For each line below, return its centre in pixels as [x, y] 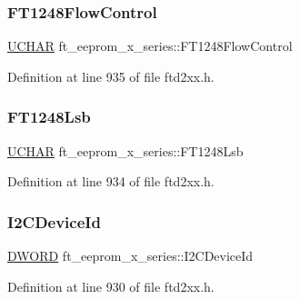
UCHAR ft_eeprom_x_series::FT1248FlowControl [150, 46]
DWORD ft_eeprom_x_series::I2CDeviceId [130, 256]
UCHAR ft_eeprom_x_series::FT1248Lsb [125, 150]
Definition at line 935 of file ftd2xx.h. [111, 76]
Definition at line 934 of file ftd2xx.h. [111, 181]
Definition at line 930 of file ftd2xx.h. [111, 286]
